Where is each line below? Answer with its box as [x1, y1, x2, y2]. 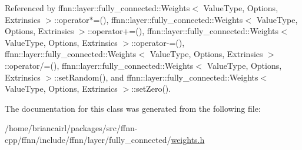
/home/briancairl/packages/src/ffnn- [5, 122, 138, 134]
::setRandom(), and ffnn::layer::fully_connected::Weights [54, 71, 258, 83]
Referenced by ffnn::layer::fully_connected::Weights [5, 2, 190, 14]
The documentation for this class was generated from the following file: [5, 102, 261, 114]
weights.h [171, 133, 205, 145]
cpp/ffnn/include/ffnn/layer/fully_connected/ [5, 133, 171, 145]
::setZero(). [131, 82, 171, 95]
